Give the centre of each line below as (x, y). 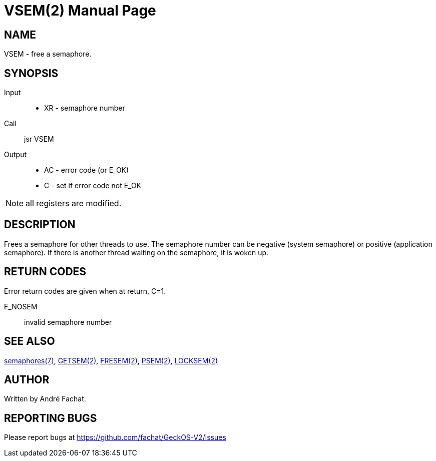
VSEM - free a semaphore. (48, 54)
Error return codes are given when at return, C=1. (85, 291)
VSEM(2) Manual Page (80, 11)
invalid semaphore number (68, 322)
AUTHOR (27, 379)
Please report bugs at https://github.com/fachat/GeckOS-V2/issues (115, 437)
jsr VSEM (39, 139)
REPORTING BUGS (51, 418)
